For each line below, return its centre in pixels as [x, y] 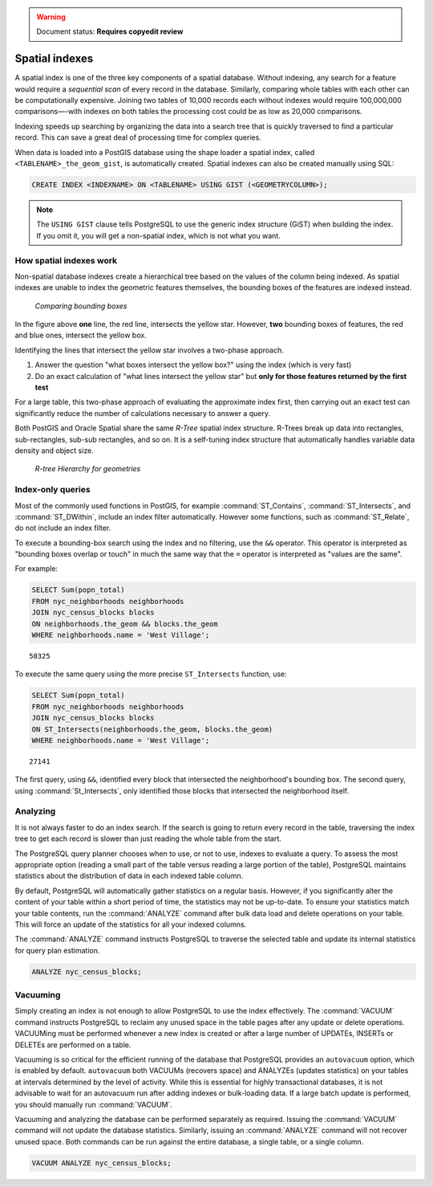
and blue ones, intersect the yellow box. [81, 335]
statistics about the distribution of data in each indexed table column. [129, 876]
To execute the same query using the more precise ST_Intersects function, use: [151, 674]
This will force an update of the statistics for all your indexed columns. [131, 924]
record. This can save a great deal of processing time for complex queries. [138, 137]
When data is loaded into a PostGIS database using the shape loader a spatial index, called [165, 152]
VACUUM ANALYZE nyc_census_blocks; [101, 1163]
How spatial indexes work [66, 260]
